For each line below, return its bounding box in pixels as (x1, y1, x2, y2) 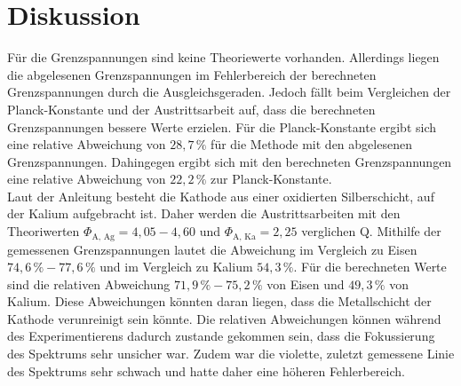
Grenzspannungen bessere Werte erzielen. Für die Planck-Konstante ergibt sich (7, 117, 437, 136)
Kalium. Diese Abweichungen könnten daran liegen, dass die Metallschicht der (7, 292, 432, 311)
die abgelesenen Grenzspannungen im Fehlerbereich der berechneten (7, 65, 377, 83)
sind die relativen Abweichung (7, 274, 171, 293)
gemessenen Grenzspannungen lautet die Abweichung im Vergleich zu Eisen (7, 240, 417, 258)
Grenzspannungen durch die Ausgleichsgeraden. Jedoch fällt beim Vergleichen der (7, 83, 451, 101)
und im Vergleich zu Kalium (99, 257, 253, 276)
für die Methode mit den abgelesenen (211, 135, 412, 154)
